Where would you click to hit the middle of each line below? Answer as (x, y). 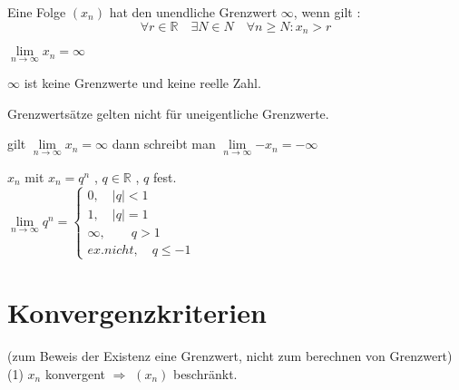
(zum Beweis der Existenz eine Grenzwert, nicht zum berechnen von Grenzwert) (230, 356)
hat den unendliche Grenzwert (193, 12)
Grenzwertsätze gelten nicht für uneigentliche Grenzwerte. (168, 113)
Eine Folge (37, 12)
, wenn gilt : (327, 12)
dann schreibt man (164, 144)
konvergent (75, 373)
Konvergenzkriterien (137, 312)
